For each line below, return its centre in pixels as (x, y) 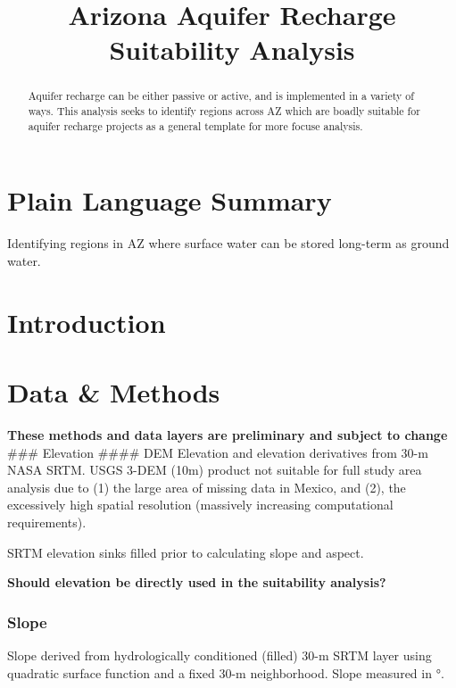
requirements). (47, 522)
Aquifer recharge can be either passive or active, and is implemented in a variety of (221, 96)
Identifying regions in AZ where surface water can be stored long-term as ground (228, 243)
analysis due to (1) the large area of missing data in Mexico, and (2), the (207, 487)
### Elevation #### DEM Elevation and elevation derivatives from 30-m (218, 452)
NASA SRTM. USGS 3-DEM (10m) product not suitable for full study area (215, 470)
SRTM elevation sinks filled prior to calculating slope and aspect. (186, 552)
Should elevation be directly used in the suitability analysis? (197, 582)
